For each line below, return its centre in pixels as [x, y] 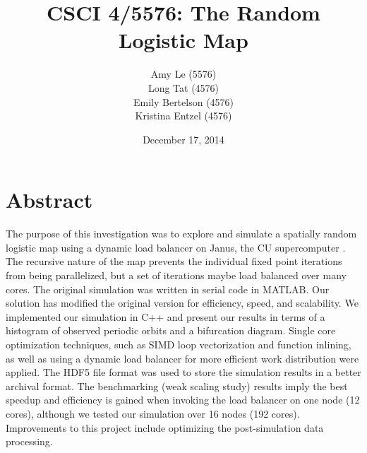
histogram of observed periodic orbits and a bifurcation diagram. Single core [171, 330]
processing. [29, 441]
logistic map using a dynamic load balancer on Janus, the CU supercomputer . [176, 247]
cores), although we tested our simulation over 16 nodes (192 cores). [153, 413]
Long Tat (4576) [183, 87]
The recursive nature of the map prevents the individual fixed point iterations [174, 261]
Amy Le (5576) [183, 74]
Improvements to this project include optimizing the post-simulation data [165, 427]
